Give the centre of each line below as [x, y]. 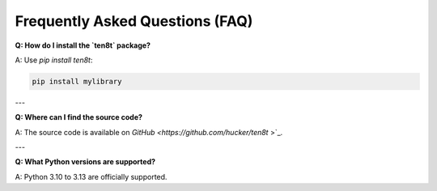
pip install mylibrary [77, 81]
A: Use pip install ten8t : [54, 60]
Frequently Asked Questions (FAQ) [134, 21]
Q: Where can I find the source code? [79, 117]
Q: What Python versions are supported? [85, 162]
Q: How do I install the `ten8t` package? [83, 45]
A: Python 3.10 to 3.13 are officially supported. [91, 176]
